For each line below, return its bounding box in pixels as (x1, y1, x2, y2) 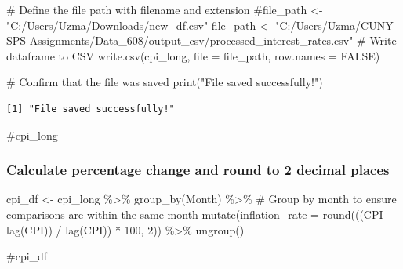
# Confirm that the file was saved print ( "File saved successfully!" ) (6, 74, 323, 90)
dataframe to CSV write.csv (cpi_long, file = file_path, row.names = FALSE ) (6, 47, 380, 64)
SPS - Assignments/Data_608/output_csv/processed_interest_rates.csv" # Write (6, 32, 397, 49)
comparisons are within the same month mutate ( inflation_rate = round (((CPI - (6, 205, 390, 222)
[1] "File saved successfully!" (6, 103, 175, 115)
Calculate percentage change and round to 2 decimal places (6, 160, 390, 180)
